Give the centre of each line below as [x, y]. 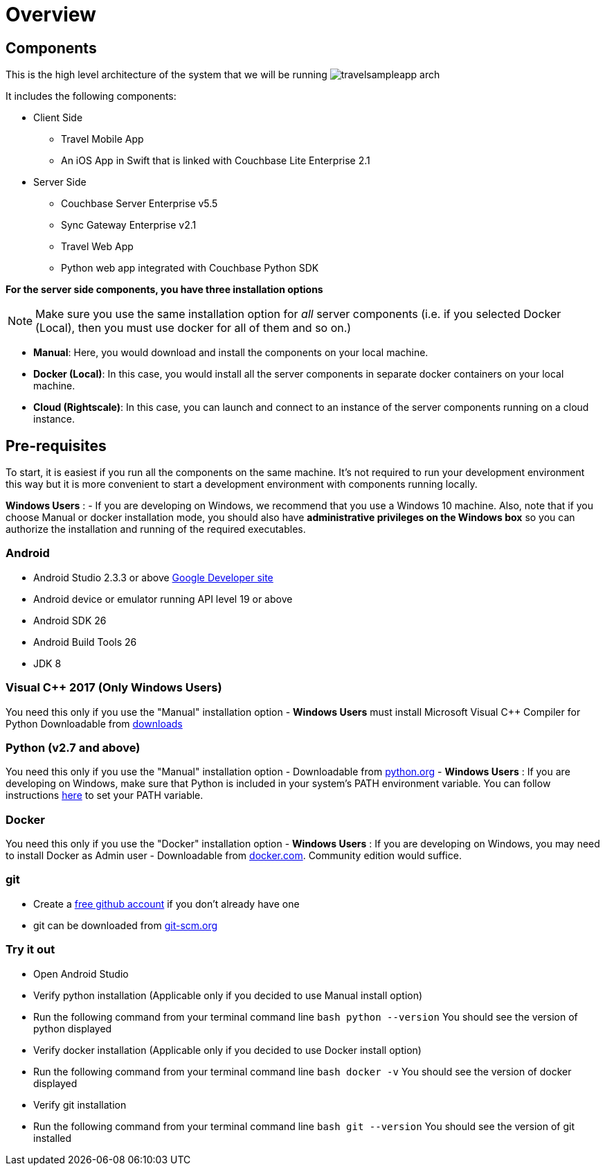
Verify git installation [80, 1104]
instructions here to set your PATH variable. [105, 795]
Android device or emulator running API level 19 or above [163, 599]
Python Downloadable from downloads [94, 723]
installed [53, 1138]
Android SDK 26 [70, 620]
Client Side [58, 118]
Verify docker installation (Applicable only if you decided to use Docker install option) [227, 1050]
